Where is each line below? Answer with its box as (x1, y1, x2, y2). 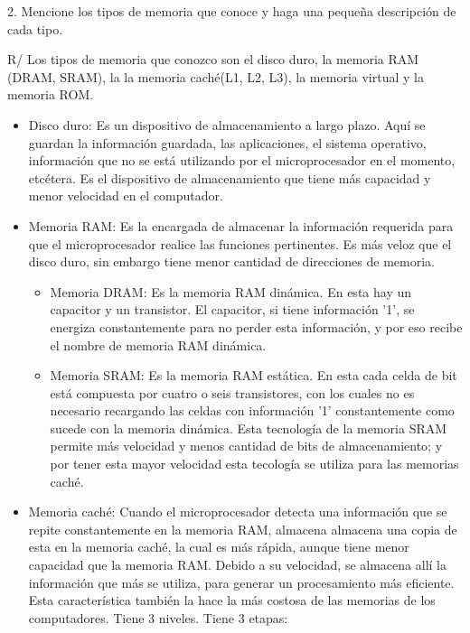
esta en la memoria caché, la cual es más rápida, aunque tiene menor (28, 537, 409, 556)
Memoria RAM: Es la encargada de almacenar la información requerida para (28, 216, 454, 235)
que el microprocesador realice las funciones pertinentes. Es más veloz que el (28, 234, 452, 253)
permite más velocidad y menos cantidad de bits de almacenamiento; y (50, 436, 443, 455)
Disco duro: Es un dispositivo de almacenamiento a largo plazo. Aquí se (28, 115, 426, 134)
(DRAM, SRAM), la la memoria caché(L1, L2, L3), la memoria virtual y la (7, 67, 424, 86)
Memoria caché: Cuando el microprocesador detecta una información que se (28, 502, 447, 521)
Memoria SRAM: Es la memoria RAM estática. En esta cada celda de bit (50, 366, 457, 385)
